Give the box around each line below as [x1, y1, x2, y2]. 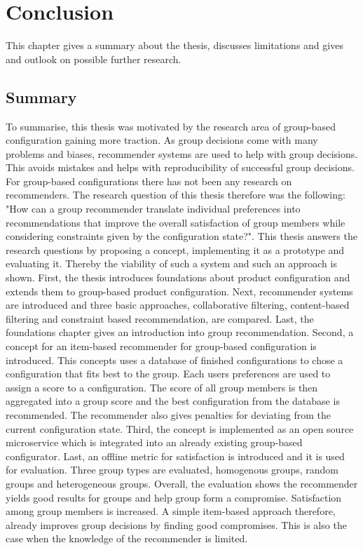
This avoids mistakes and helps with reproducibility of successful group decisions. [6, 160, 355, 175]
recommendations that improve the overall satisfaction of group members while [6, 215, 345, 229]
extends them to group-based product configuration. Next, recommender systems [6, 283, 353, 298]
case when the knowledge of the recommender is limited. [6, 531, 248, 546]
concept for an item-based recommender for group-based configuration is [6, 339, 317, 354]
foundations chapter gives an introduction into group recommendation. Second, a [6, 325, 354, 340]
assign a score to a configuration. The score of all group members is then [6, 380, 318, 394]
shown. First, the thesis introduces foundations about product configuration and [6, 270, 350, 285]
